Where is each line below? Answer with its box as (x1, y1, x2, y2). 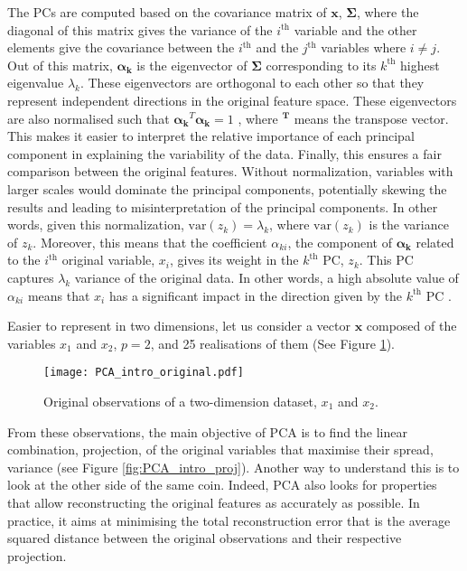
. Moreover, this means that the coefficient (33, 232, 267, 251)
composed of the (366, 316, 457, 335)
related (416, 232, 454, 251)
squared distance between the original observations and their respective (7, 529, 402, 548)
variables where (321, 38, 406, 57)
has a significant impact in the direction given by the (108, 285, 403, 304)
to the (7, 250, 41, 269)
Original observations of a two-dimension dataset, (43, 391, 317, 410)
